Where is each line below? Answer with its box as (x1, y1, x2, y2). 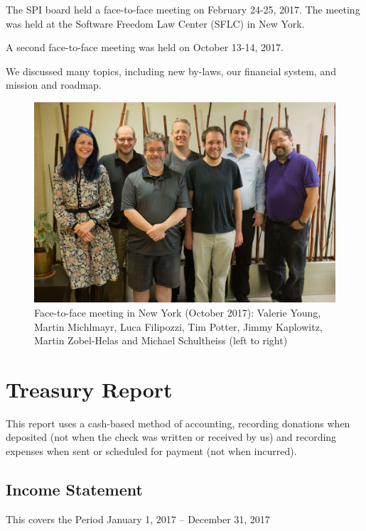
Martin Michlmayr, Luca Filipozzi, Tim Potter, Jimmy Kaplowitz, (34, 319, 323, 334)
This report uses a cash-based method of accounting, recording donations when (6, 415, 350, 430)
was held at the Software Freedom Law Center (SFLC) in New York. (6, 16, 305, 31)
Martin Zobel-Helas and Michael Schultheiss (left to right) (34, 333, 288, 348)
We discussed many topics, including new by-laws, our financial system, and (6, 63, 336, 78)
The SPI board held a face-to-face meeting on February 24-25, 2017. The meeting (6, 2, 360, 16)
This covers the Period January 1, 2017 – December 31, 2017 (6, 511, 270, 526)
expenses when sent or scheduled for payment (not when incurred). (6, 444, 297, 459)
